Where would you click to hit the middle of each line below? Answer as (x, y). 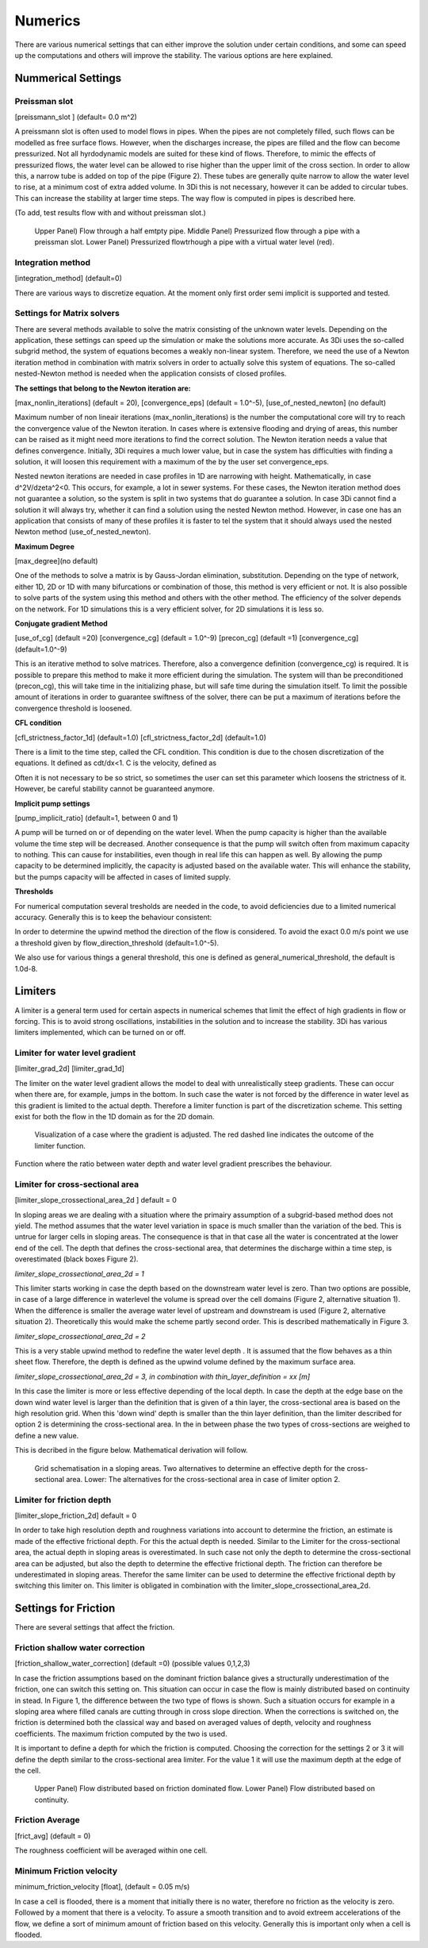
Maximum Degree (45, 546)
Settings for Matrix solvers (67, 314)
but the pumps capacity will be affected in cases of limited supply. (123, 876)
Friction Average (47, 1820)
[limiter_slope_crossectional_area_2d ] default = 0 (96, 1200)
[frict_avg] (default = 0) (53, 1836)
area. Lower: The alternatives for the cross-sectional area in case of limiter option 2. (203, 1479)
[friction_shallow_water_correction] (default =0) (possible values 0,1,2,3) (132, 1664)
